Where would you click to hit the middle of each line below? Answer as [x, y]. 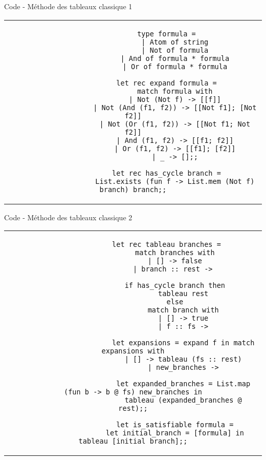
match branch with [183, 310]
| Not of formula [175, 50]
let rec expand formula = [167, 83]
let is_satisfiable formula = [175, 425]
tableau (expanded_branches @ [183, 400]
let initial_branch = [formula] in [175, 433]
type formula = [167, 34]
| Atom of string [175, 42]
